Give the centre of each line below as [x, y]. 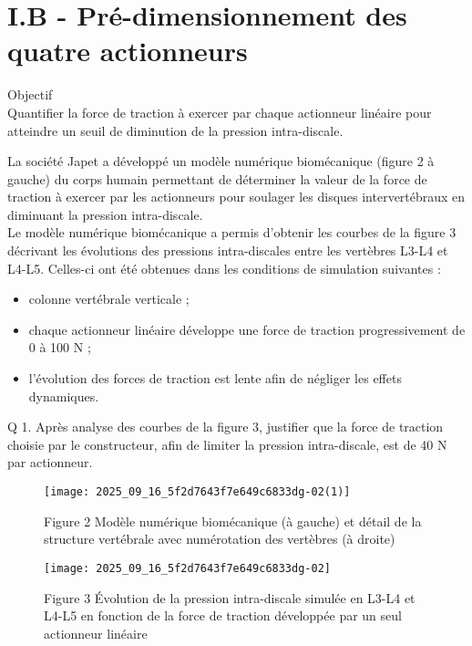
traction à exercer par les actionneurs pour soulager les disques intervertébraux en [236, 197]
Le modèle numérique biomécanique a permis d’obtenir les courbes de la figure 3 [232, 232]
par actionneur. [50, 462]
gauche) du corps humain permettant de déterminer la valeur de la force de [217, 178]
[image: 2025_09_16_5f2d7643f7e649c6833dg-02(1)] [197, 492]
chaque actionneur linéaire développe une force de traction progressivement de [247, 329]
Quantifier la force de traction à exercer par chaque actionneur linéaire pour [220, 112]
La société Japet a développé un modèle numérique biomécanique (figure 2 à [221, 161]
